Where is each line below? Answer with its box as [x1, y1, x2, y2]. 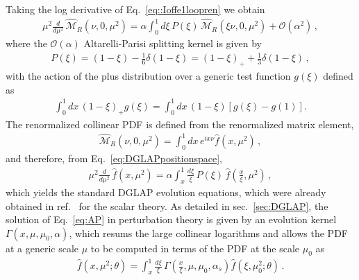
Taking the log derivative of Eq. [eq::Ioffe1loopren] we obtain [6, 2, 265, 16]
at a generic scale [6, 240, 79, 255]
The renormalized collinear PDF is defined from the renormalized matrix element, [6, 116, 354, 131]
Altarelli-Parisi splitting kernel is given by [83, 36, 262, 51]
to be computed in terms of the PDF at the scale [90, 240, 300, 255]
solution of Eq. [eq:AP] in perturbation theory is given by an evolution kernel [6, 212, 337, 227]
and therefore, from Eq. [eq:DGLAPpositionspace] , [6, 150, 222, 165]
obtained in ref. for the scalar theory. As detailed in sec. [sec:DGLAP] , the [6, 198, 328, 213]
